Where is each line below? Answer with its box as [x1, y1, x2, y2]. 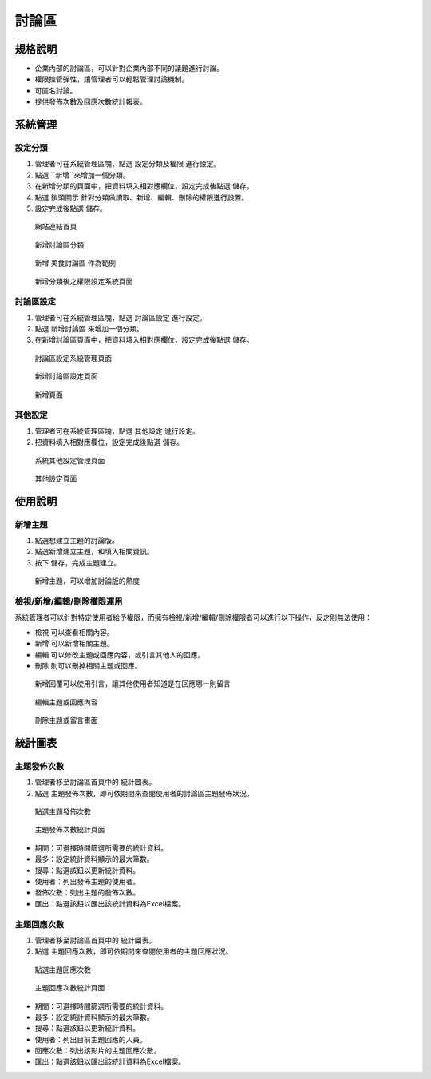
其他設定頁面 [34, 474, 77, 483]
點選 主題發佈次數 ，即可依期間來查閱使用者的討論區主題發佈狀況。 [34, 788, 254, 798]
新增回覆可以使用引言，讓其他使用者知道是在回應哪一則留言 [34, 679, 231, 688]
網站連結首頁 [34, 222, 77, 232]
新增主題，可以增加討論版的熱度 [34, 576, 140, 586]
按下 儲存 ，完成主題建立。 [34, 557, 121, 567]
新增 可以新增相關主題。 [34, 639, 114, 649]
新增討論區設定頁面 [34, 371, 98, 381]
